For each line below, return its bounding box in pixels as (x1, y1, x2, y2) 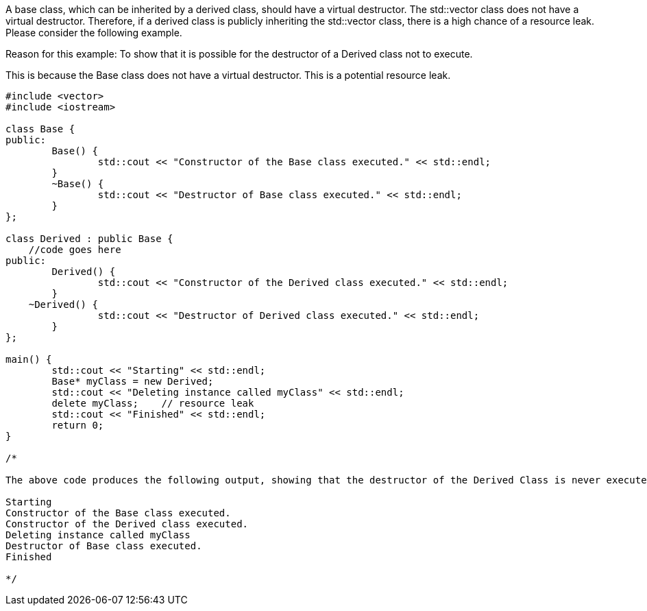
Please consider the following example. (5, 27, 182, 38)
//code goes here (28, 244, 121, 255)
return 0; (51, 420, 104, 431)
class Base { (5, 123, 75, 134)
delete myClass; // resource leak (51, 398, 254, 409)
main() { (5, 354, 52, 365)
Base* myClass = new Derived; (51, 376, 214, 387)
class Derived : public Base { (5, 233, 173, 244)
